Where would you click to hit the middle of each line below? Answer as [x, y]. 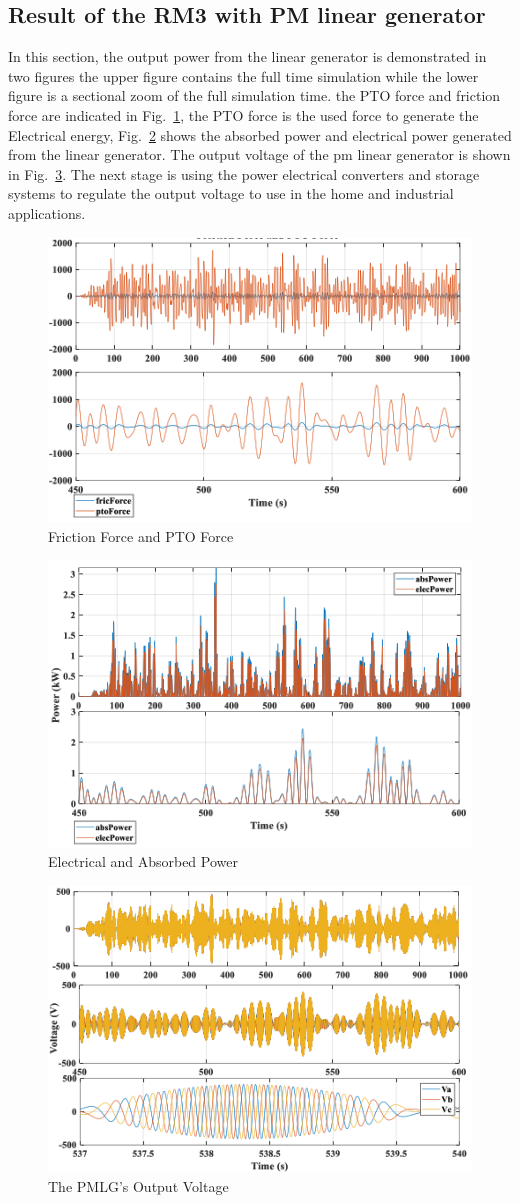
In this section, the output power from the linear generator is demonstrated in [247, 56]
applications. [47, 212]
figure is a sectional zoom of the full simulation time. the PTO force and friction [254, 95]
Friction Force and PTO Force [141, 535]
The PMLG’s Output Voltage [138, 1185]
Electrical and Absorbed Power [143, 861]
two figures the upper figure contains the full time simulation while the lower [243, 75]
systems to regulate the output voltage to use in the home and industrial [231, 193]
